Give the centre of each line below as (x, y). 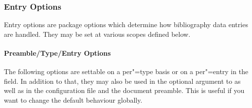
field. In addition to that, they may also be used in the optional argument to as (122, 81)
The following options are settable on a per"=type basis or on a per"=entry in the (126, 71)
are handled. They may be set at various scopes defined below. (97, 34)
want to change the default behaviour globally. (73, 100)
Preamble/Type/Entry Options (57, 53)
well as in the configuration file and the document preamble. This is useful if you (124, 90)
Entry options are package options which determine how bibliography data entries (126, 24)
